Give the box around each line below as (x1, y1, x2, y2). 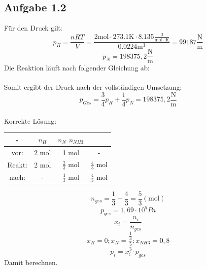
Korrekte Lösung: (4, 115, 57, 126)
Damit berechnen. (4, 257, 58, 268)
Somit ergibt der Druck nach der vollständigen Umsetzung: (4, 82, 182, 92)
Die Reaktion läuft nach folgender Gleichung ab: (4, 63, 150, 73)
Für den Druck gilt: (4, 23, 63, 33)
